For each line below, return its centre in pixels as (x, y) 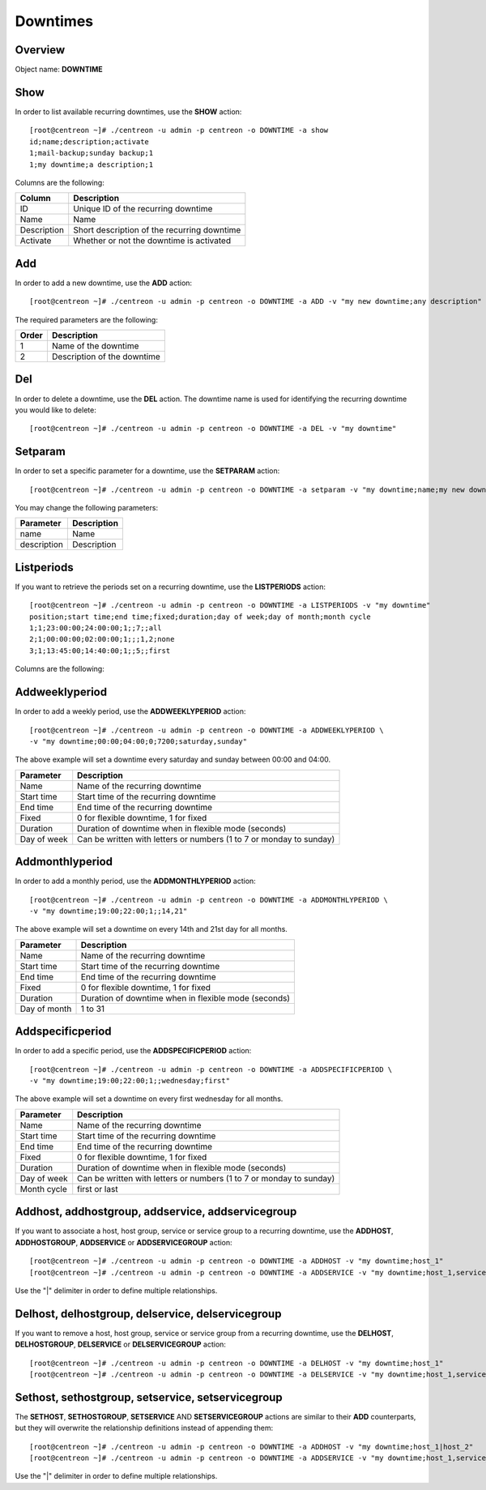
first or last (98, 1189)
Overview (40, 50)
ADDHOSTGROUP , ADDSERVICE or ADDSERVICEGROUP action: (124, 1242)
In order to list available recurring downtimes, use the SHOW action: (128, 111)
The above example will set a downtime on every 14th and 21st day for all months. (151, 929)
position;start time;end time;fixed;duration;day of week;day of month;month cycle (200, 617)
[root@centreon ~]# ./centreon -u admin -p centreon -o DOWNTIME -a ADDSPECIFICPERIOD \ (211, 1069)
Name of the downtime (95, 346)
